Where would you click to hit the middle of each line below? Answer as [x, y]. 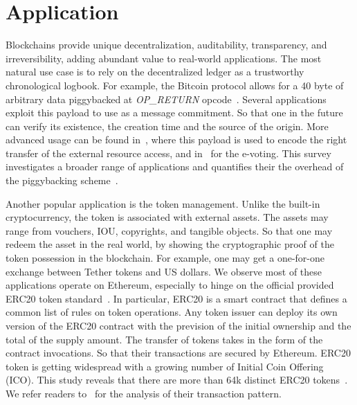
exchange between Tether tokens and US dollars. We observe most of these [164, 271]
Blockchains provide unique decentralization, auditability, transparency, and [166, 45]
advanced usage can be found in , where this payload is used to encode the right [176, 139]
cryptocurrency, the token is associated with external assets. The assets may [167, 217]
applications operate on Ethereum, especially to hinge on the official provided [170, 285]
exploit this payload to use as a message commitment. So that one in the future [174, 112]
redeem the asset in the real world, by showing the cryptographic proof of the [170, 244]
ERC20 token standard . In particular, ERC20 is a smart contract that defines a [176, 298]
